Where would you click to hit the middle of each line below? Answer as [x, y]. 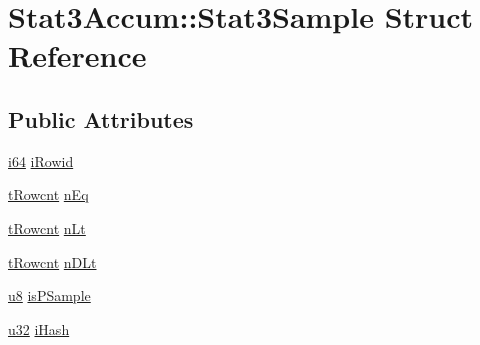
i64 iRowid [41, 160]
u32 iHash [39, 328]
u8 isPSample [49, 295]
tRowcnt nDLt [52, 261]
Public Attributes [101, 118]
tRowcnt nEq [48, 194]
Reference [77, 55]
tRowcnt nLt [47, 227]
